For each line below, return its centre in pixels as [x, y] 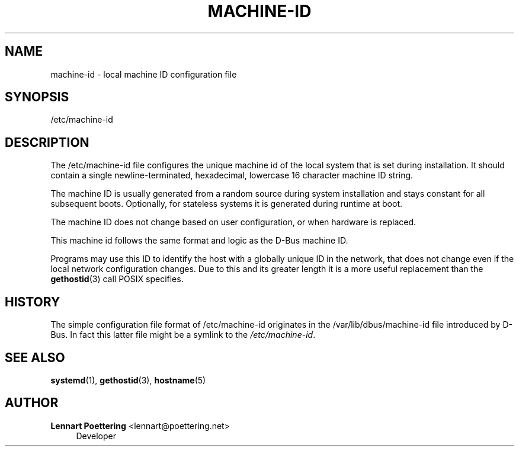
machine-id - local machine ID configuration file [144, 74]
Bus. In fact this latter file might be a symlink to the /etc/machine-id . [183, 335]
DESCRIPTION [47, 142]
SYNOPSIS [37, 97]
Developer [96, 436]
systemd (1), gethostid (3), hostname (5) [128, 380]
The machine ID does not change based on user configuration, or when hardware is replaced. [233, 222]
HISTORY [33, 302]
